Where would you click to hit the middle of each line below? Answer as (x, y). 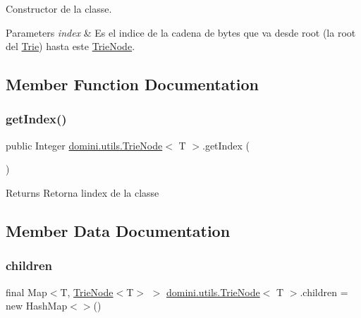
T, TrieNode (87, 292)
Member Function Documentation (133, 84)
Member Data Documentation (118, 230)
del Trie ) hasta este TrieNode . (71, 46)
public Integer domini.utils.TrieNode (84, 145)
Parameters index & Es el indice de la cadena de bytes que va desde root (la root (181, 32)
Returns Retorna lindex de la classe (82, 192)
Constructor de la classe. (59, 8)
